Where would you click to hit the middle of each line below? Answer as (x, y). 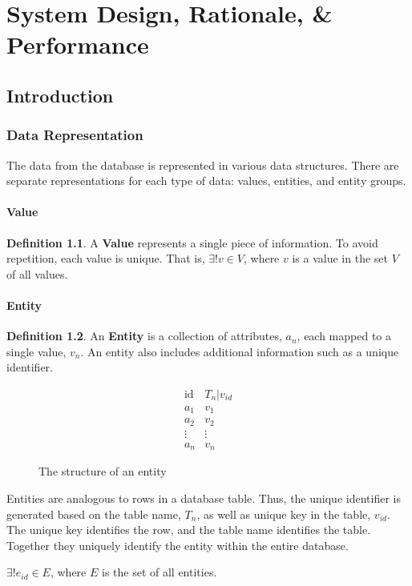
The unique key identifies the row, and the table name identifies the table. (189, 530)
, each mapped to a (344, 336)
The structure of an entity (103, 471)
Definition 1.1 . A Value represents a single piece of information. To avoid (192, 242)
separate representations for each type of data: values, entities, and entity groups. (206, 181)
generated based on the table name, (94, 514)
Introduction (60, 95)
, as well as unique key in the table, (284, 514)
